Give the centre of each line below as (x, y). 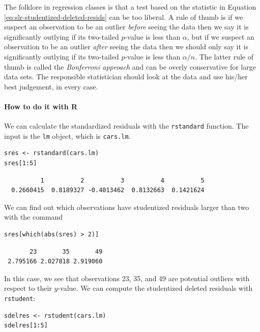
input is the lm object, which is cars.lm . (67, 135)
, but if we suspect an (221, 36)
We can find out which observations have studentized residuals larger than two (127, 207)
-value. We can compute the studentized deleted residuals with (155, 288)
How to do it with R (41, 106)
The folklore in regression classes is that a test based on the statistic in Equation (130, 7)
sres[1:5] (21, 163)
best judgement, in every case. (51, 86)
